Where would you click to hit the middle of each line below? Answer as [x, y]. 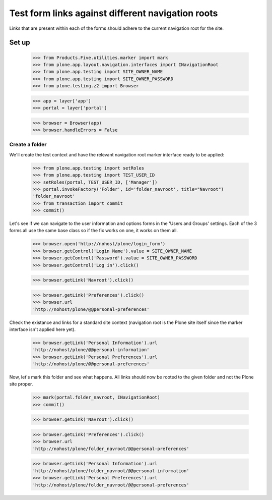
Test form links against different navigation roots [114, 13]
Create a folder [28, 145]
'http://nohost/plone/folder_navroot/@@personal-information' [111, 471]
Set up [20, 43]
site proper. [21, 384]
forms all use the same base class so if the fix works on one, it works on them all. [94, 231]
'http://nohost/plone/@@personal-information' [91, 350]
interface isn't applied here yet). [42, 329]
